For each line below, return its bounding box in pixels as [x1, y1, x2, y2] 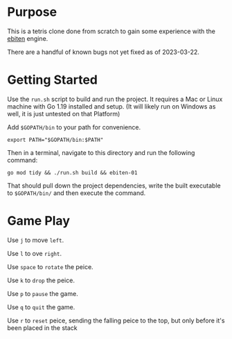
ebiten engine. [7, 34, 48, 42]
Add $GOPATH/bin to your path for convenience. [7, 122, 141, 131]
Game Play [7, 213, 71, 229]
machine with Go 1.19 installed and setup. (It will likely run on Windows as [7, 102, 216, 111]
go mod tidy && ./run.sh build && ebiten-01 [7, 169, 138, 176]
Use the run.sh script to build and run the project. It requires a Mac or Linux [7, 95, 223, 103]
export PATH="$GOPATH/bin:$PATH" [7, 136, 104, 143]
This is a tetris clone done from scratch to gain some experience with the [7, 27, 216, 35]
